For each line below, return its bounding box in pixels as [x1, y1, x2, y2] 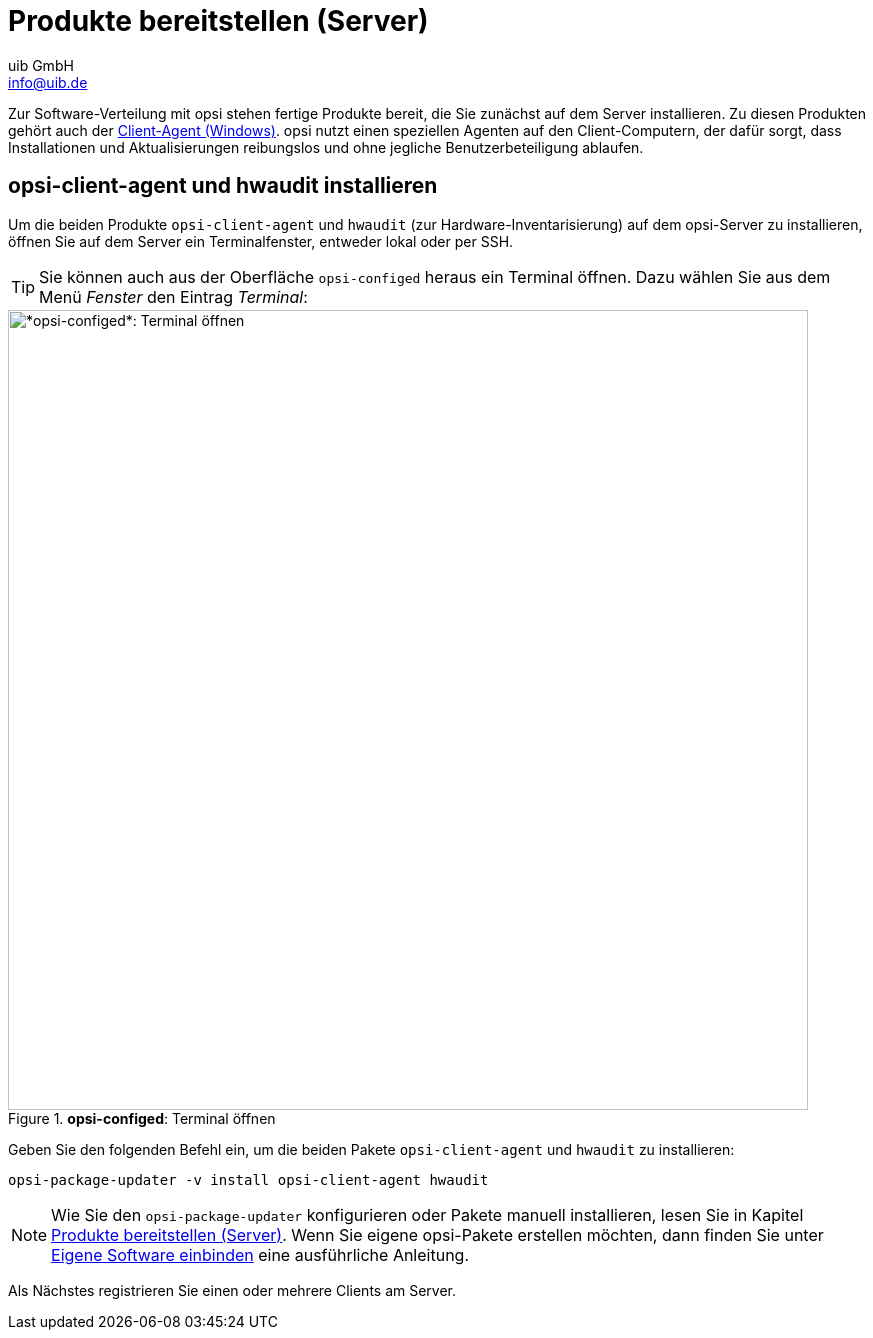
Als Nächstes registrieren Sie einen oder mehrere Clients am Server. [8, 1281, 457, 1299]
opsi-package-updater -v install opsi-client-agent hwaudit [8, 1171, 489, 1188]
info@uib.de [8, 73, 88, 91]
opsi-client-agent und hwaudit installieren [8, 173, 438, 199]
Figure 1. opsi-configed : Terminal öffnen [8, 1109, 276, 1127]
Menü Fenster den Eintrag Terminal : [39, 286, 308, 307]
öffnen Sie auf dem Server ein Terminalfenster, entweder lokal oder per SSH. [8, 232, 514, 250]
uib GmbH [8, 56, 74, 74]
